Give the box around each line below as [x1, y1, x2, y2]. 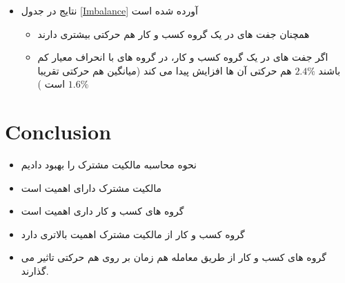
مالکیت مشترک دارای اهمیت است [21, 180, 162, 195]
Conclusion [5, 117, 112, 146]
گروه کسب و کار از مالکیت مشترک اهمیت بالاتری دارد [21, 226, 245, 241]
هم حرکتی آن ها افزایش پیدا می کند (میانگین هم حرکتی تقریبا [37, 63, 292, 77]
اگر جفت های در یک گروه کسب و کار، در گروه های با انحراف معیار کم [37, 50, 328, 64]
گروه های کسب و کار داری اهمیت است [21, 204, 184, 218]
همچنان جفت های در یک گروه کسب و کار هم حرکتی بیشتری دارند [37, 26, 310, 41]
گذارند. [21, 264, 49, 278]
